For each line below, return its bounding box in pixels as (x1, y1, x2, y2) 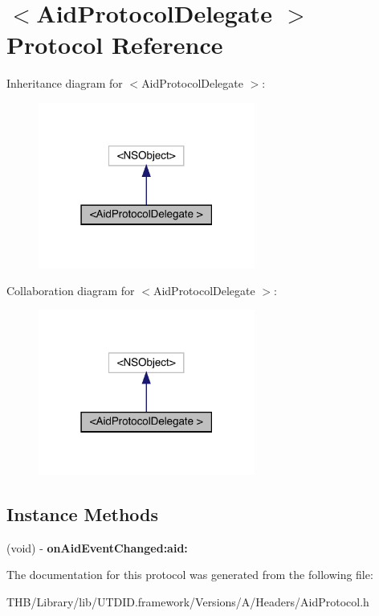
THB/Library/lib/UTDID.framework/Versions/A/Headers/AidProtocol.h (6, 593, 369, 610)
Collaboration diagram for (6, 281, 135, 298)
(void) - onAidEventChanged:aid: (6, 539, 188, 556)
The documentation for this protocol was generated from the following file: (6, 566, 373, 583)
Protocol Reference (6, 28, 223, 61)
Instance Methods (6, 501, 158, 526)
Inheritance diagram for (6, 75, 123, 92)
